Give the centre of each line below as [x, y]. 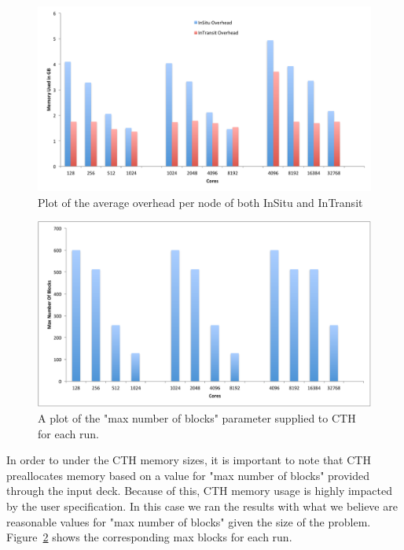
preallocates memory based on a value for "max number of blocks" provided [188, 475]
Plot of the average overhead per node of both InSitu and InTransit [200, 202]
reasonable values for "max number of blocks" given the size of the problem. [189, 521]
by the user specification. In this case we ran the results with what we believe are [202, 506]
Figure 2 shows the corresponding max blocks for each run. [149, 537]
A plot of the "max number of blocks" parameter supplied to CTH [197, 417]
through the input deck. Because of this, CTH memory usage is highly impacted [199, 491]
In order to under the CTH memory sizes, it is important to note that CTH [189, 460]
